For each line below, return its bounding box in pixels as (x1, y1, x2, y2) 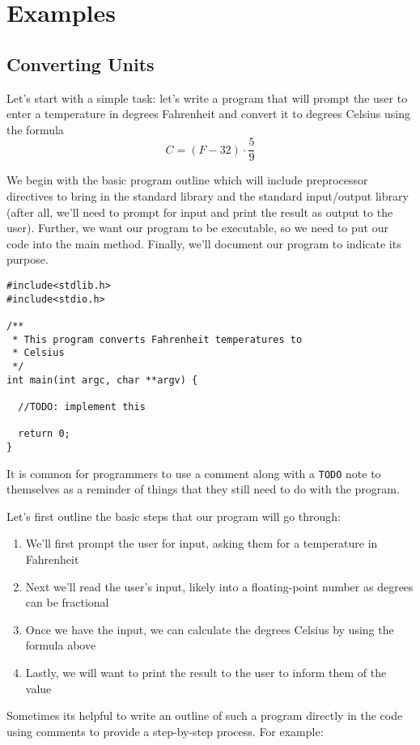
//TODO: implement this (18, 400, 146, 413)
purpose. (6, 251, 49, 268)
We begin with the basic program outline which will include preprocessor (6, 171, 368, 188)
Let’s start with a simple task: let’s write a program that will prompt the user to (6, 89, 408, 106)
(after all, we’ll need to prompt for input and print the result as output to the (6, 203, 393, 220)
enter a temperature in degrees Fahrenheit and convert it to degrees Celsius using (6, 105, 410, 122)
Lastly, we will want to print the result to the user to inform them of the (25, 663, 387, 680)
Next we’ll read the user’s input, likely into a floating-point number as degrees (25, 578, 414, 595)
